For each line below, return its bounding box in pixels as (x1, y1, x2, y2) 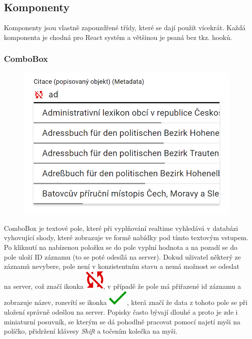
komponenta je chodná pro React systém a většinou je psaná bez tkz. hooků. (4, 32, 232, 42)
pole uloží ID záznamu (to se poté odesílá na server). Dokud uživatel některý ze (4, 251, 241, 262)
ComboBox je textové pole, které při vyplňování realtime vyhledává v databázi (4, 223, 238, 233)
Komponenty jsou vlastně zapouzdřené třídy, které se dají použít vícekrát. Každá (4, 22, 246, 33)
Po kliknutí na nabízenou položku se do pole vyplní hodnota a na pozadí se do (4, 242, 237, 252)
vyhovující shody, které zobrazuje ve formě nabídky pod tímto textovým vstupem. (4, 232, 249, 243)
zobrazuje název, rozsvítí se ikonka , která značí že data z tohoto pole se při (4, 297, 248, 307)
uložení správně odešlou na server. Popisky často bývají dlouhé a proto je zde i (4, 306, 238, 317)
